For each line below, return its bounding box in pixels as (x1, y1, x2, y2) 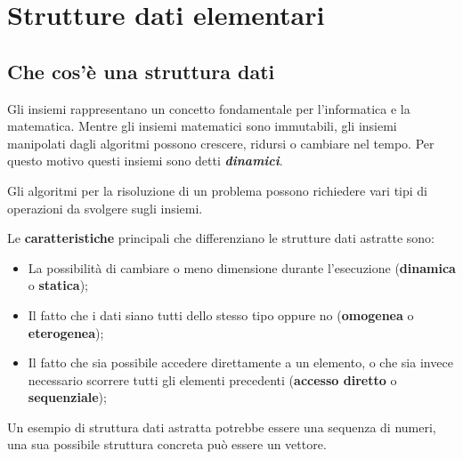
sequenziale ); (28, 388, 107, 407)
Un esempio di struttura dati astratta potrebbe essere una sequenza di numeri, (7, 417, 436, 436)
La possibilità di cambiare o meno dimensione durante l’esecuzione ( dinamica (28, 258, 456, 277)
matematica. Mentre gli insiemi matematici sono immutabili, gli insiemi (7, 117, 397, 135)
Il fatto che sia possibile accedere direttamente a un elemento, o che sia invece (28, 353, 453, 372)
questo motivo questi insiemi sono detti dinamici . (7, 151, 283, 170)
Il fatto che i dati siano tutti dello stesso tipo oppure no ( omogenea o (28, 305, 414, 324)
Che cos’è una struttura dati (7, 57, 275, 85)
